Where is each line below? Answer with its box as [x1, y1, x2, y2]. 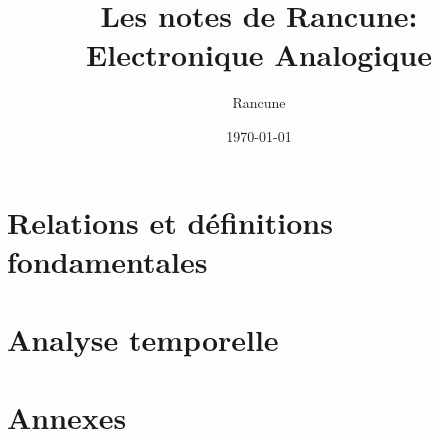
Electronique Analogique [86, 34, 432, 75]
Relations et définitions [7, 201, 333, 242]
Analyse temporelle [7, 319, 279, 360]
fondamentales [7, 240, 208, 281]
